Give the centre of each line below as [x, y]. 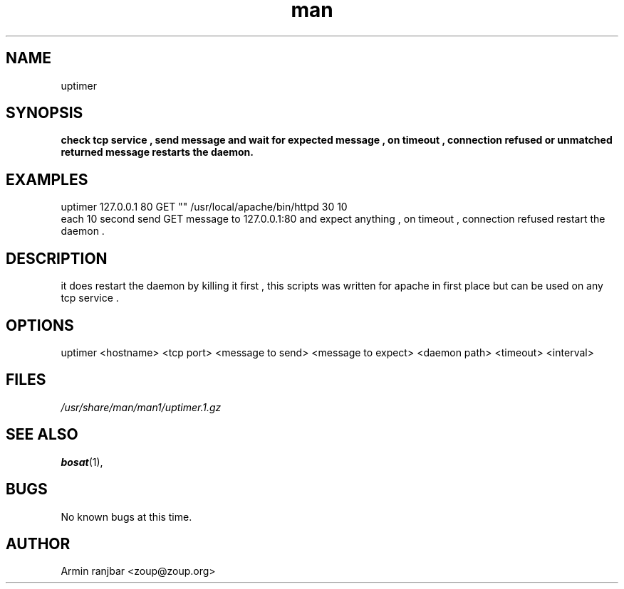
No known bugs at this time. [126, 516]
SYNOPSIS [45, 113]
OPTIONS [40, 325]
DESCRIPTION [57, 258]
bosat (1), [82, 462]
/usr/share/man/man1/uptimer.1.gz [141, 407]
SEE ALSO [42, 435]
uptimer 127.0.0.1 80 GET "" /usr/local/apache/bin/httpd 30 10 [204, 207]
